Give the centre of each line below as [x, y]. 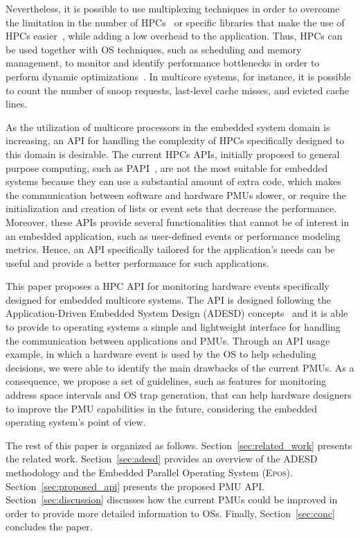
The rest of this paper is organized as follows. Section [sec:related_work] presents [179, 445]
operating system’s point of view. [76, 422]
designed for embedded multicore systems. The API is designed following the [169, 299]
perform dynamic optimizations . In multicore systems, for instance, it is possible [178, 76]
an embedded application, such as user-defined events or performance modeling [173, 235]
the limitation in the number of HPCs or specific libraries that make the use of [175, 22]
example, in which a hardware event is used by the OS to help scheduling [161, 354]
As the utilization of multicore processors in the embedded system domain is [168, 127]
